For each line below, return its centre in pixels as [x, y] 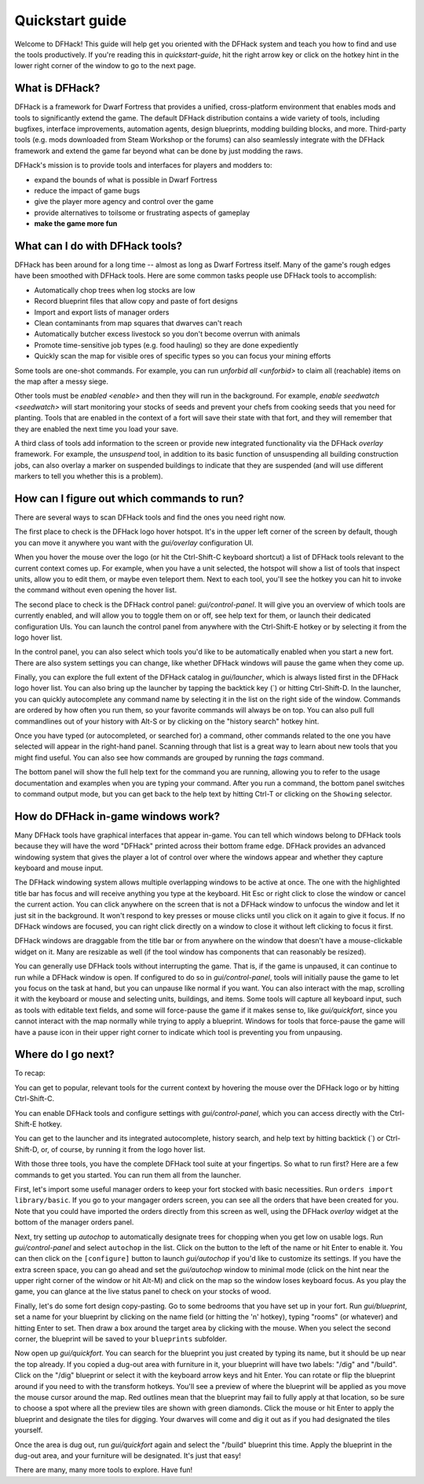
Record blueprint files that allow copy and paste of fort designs [136, 301]
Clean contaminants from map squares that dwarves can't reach [138, 323]
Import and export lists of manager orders [102, 312]
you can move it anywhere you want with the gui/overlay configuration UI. [134, 542]
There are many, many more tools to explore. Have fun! [104, 1470]
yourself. [29, 1430]
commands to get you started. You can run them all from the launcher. [128, 1175]
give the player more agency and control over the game [124, 202]
